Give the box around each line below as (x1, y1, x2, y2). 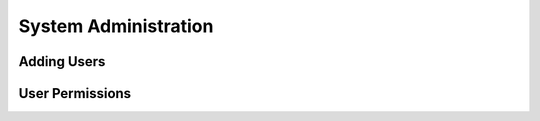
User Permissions (18, 85, 132, 102)
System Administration (18, 15, 214, 37)
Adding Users (18, 53, 106, 70)
